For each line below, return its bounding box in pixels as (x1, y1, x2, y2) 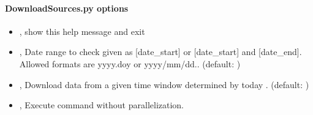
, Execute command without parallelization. (19, 98, 184, 111)
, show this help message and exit (19, 24, 145, 37)
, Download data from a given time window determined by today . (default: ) (19, 78, 309, 91)
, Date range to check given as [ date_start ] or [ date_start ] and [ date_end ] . (19, 45, 302, 58)
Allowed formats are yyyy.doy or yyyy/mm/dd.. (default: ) (19, 57, 241, 70)
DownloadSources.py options (5, 1, 129, 14)
